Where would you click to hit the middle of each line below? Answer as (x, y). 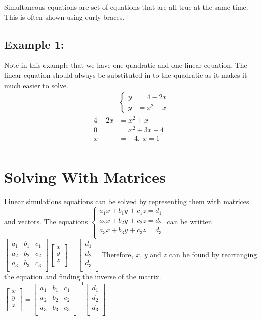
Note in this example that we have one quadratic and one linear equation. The (126, 65)
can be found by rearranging (213, 254)
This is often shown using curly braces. (64, 16)
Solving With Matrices (85, 176)
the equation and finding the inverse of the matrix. (83, 276)
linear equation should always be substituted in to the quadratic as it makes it (126, 75)
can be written (190, 222)
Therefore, (117, 254)
